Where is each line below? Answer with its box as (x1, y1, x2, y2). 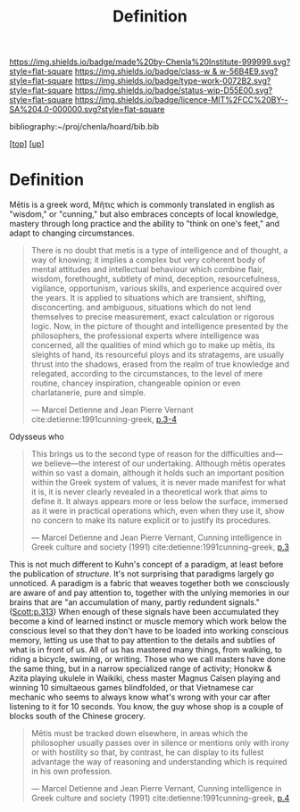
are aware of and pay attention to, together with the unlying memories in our (9, 587, 290, 599)
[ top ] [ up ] (9, 138, 45, 149)
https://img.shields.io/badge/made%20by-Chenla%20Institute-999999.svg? (9, 56, 291, 68)
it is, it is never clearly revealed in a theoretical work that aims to (30, 486, 268, 497)
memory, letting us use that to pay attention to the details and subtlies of (9, 635, 276, 646)
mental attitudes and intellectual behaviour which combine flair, (30, 264, 264, 275)
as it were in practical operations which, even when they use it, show (30, 506, 286, 517)
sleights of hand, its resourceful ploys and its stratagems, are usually (30, 350, 285, 360)
